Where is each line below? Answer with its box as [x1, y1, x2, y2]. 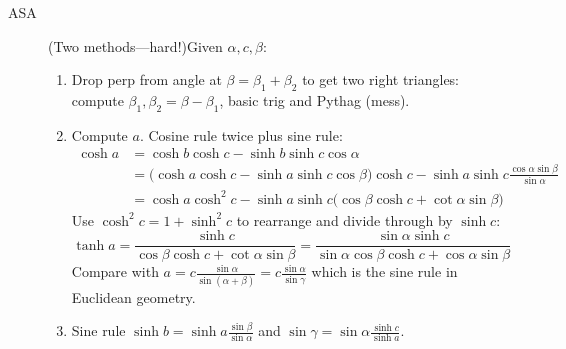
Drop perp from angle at [71, 69, 222, 90]
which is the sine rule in [311, 261, 458, 282]
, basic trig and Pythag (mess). [219, 89, 410, 110]
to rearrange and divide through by [236, 209, 453, 230]
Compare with [71, 261, 159, 282]
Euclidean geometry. [71, 286, 196, 307]
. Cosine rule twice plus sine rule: [139, 124, 343, 145]
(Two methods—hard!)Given [48, 35, 223, 56]
